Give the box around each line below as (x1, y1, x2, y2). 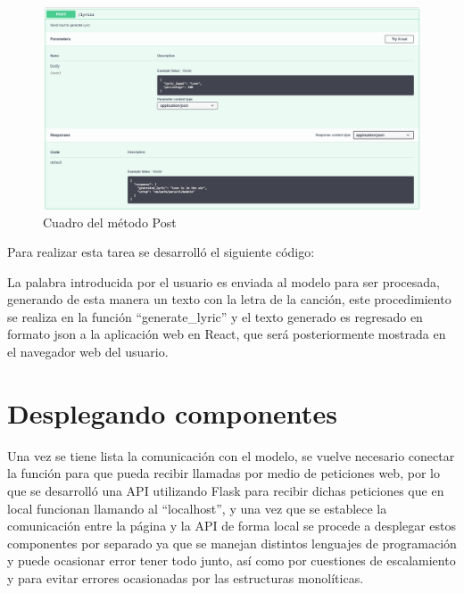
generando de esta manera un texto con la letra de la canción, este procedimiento (7, 290, 452, 309)
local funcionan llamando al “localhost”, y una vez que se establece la (7, 498, 387, 517)
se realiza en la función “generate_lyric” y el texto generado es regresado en (7, 307, 423, 325)
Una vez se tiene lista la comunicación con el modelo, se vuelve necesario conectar (7, 446, 455, 465)
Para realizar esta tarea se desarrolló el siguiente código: (7, 243, 315, 261)
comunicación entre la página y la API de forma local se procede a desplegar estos (7, 516, 457, 535)
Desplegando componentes (7, 394, 337, 431)
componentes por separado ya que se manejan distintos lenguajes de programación (7, 533, 457, 552)
